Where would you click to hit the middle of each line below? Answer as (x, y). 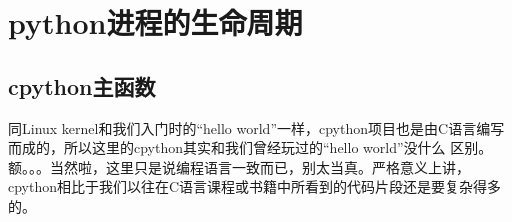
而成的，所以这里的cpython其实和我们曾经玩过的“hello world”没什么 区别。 (250, 147)
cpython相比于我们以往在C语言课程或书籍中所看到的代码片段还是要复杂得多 (255, 186)
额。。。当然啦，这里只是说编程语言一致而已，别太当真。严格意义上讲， (239, 166)
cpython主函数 (82, 85)
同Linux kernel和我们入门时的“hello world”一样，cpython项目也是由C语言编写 (256, 127)
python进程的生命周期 (155, 22)
